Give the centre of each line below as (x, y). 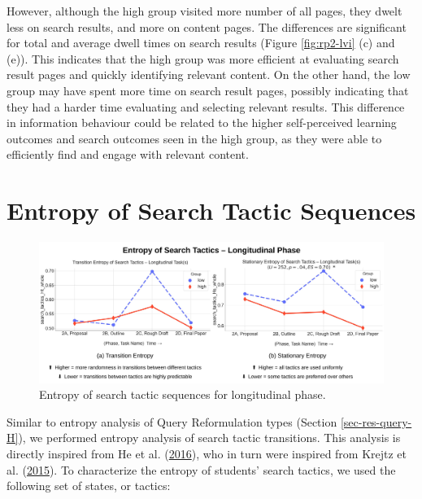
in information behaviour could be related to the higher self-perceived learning (202, 123)
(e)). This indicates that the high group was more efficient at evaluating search (203, 58)
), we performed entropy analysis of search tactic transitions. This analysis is (209, 438)
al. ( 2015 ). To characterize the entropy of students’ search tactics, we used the (201, 469)
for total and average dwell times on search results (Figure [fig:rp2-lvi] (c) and (201, 43)
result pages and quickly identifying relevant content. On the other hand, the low (209, 74)
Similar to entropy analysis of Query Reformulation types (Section (172, 421)
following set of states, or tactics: (89, 486)
